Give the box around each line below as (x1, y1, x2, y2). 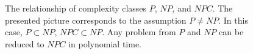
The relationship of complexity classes (5, 2, 147, 14)
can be (219, 25, 244, 38)
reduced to (5, 37, 45, 50)
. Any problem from (102, 25, 176, 38)
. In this (218, 13, 248, 26)
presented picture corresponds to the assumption (5, 13, 187, 26)
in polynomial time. (68, 37, 141, 50)
